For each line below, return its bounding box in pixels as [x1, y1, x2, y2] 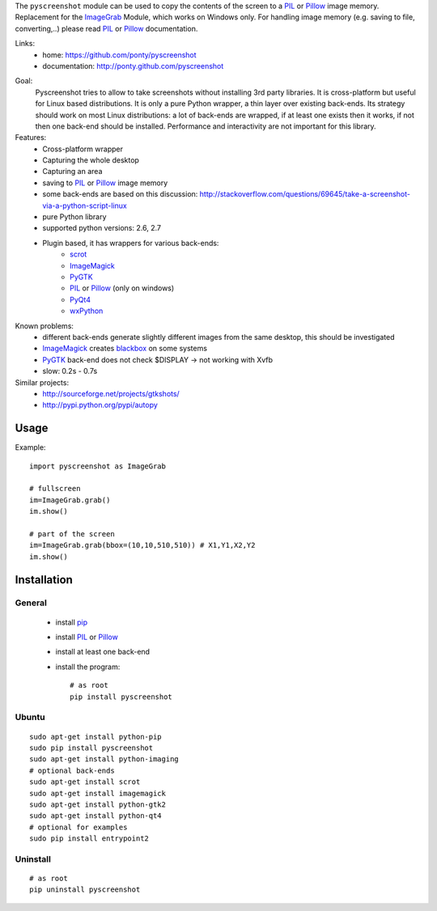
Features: [15, 133, 47, 142]
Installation [15, 573, 73, 587]
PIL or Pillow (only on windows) [70, 283, 175, 293]
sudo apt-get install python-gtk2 [29, 799, 166, 809]
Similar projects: [15, 377, 69, 388]
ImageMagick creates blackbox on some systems [42, 344, 208, 354]
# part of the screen [29, 529, 115, 538]
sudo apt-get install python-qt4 [29, 811, 162, 820]
